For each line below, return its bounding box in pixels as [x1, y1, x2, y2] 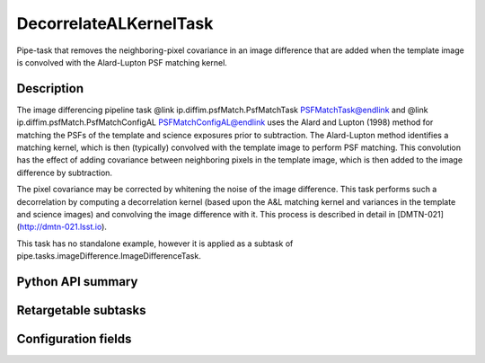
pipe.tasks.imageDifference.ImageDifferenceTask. [16, 251, 201, 261]
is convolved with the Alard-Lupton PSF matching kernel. [16, 57, 228, 67]
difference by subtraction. [16, 167, 112, 178]
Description [16, 81, 84, 96]
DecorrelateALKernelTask [16, 13, 214, 33]
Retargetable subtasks [16, 302, 147, 318]
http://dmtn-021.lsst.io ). [19, 221, 108, 233]
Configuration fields [16, 331, 132, 346]
